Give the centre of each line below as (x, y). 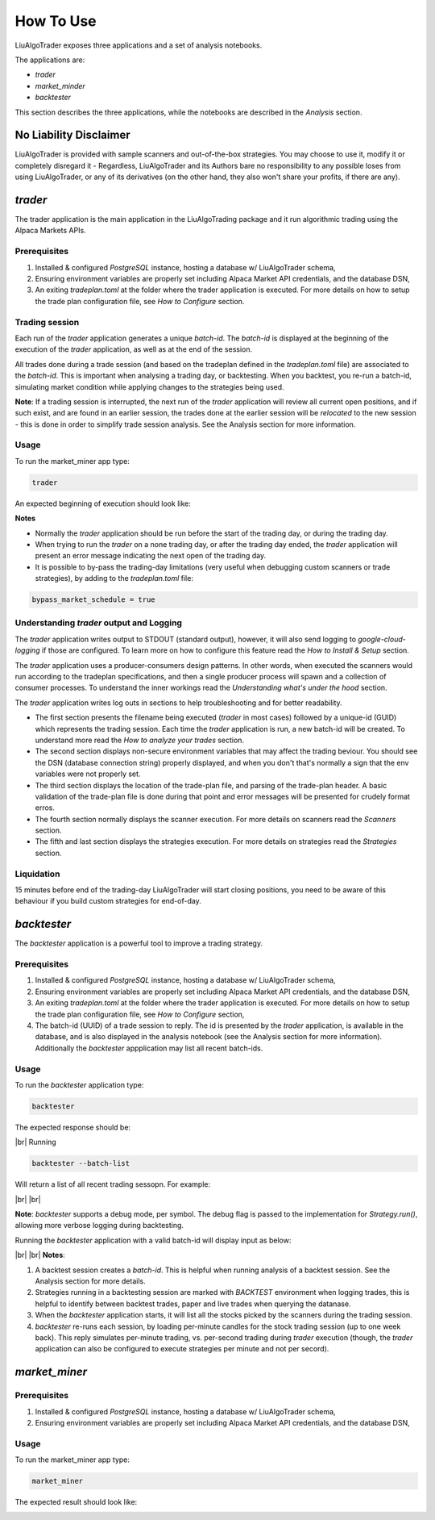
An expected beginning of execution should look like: (103, 503)
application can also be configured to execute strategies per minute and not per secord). (182, 1349)
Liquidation (37, 874)
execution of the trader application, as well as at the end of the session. (134, 349)
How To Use (56, 21)
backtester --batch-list (81, 1163)
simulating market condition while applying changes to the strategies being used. (150, 386)
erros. (45, 808)
